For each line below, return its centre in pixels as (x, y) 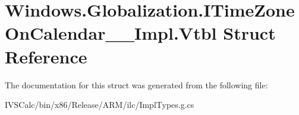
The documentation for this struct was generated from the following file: (136, 84)
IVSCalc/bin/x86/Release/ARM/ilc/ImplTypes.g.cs (100, 105)
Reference (46, 56)
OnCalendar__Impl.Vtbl (111, 33)
